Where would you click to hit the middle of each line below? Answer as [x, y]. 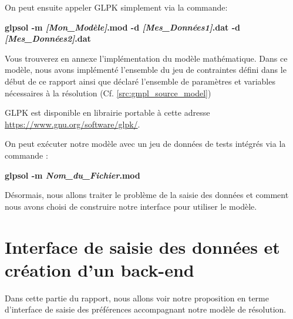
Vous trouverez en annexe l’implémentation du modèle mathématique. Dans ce [146, 58]
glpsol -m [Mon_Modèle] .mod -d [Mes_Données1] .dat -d [122, 27]
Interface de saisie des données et [142, 246]
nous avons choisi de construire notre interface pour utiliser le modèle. [131, 206]
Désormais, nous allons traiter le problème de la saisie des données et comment [147, 195]
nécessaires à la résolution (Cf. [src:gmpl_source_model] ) [108, 93]
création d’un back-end [100, 269]
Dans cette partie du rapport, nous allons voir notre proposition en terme [137, 298]
